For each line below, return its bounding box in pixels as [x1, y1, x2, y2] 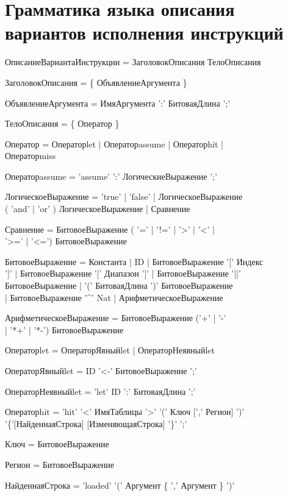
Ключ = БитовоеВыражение [5, 438, 109, 450]
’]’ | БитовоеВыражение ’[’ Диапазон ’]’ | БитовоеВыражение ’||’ [5, 267, 241, 280]
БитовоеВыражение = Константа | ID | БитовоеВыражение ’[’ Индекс [5, 255, 264, 267]
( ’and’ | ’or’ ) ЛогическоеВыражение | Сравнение [5, 202, 190, 215]
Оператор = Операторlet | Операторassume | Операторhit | [5, 137, 223, 150]
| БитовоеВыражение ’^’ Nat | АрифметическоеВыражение [5, 291, 223, 303]
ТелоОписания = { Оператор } [5, 117, 120, 130]
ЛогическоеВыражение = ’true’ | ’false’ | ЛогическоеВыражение [5, 190, 243, 203]
